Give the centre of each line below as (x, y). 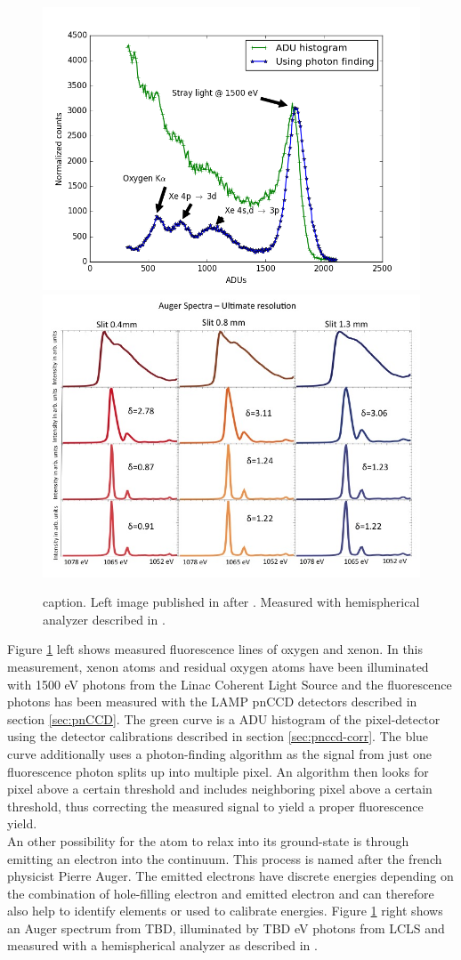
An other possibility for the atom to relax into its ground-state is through (208, 840)
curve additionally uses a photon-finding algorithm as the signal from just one (219, 753)
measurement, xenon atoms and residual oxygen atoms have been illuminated (218, 666)
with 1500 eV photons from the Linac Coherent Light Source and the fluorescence (230, 684)
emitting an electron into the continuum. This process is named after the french (225, 858)
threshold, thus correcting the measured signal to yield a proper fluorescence (215, 806)
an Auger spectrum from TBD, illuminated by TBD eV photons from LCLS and (226, 928)
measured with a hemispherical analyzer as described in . (162, 945)
